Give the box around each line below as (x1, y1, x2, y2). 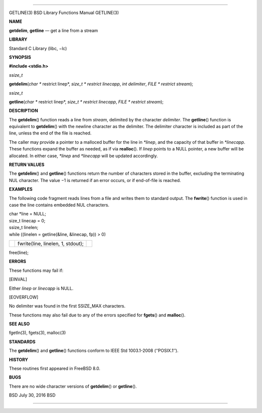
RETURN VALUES (9, 162, 45, 167)
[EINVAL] (9, 277, 28, 282)
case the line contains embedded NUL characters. (9, 202, 110, 208)
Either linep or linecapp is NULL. (9, 285, 74, 291)
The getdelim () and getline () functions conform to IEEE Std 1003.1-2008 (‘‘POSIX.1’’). (9, 347, 179, 354)
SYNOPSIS (9, 54, 32, 60)
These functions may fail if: (9, 267, 64, 273)
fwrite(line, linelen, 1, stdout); (17, 240, 84, 247)
